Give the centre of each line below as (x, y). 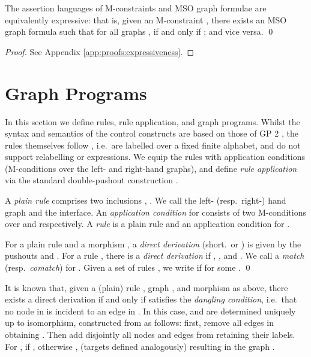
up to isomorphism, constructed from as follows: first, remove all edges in (139, 323)
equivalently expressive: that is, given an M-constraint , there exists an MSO (146, 19)
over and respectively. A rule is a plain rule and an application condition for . (147, 224)
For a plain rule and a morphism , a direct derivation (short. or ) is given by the (153, 243)
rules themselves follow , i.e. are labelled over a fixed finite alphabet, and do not (153, 145)
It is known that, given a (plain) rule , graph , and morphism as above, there (146, 287)
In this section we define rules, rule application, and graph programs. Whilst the (152, 121)
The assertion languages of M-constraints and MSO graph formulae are (136, 8)
